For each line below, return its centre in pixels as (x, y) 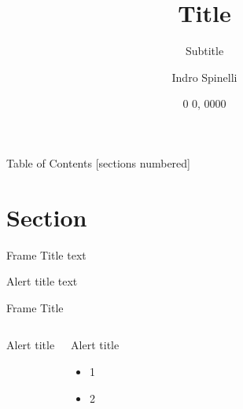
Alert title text (42, 281)
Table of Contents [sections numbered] (98, 162)
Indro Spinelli (204, 77)
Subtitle (204, 51)
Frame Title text (46, 254)
